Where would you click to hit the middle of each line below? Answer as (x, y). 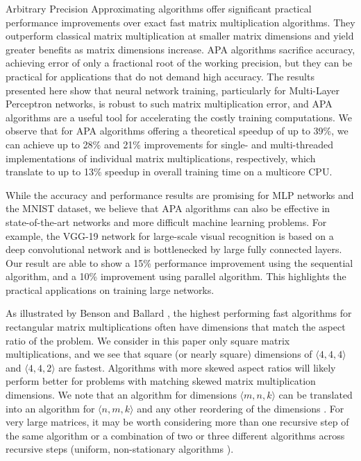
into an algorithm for (50, 408)
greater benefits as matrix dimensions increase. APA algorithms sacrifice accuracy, (180, 49)
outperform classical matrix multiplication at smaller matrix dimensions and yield (180, 36)
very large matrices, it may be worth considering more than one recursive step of (177, 422)
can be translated (316, 395)
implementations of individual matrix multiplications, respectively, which (161, 158)
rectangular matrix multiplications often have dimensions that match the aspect (176, 327)
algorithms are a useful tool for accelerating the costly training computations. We (179, 117)
